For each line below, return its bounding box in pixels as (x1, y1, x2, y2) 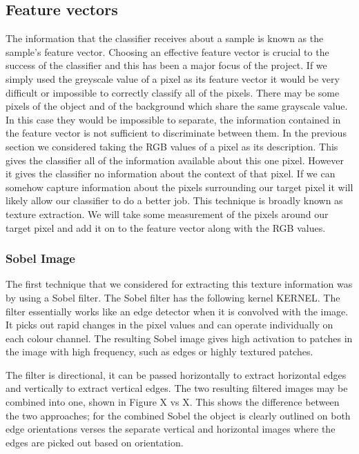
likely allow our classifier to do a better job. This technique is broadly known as (6, 193, 343, 208)
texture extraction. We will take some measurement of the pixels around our (6, 206, 329, 221)
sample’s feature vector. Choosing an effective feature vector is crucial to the (6, 44, 329, 59)
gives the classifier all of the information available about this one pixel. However (6, 152, 345, 167)
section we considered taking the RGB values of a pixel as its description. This (6, 139, 338, 153)
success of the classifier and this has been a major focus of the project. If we (6, 58, 327, 72)
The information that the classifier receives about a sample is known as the (6, 31, 324, 46)
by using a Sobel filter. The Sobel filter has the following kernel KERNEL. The (6, 290, 340, 304)
